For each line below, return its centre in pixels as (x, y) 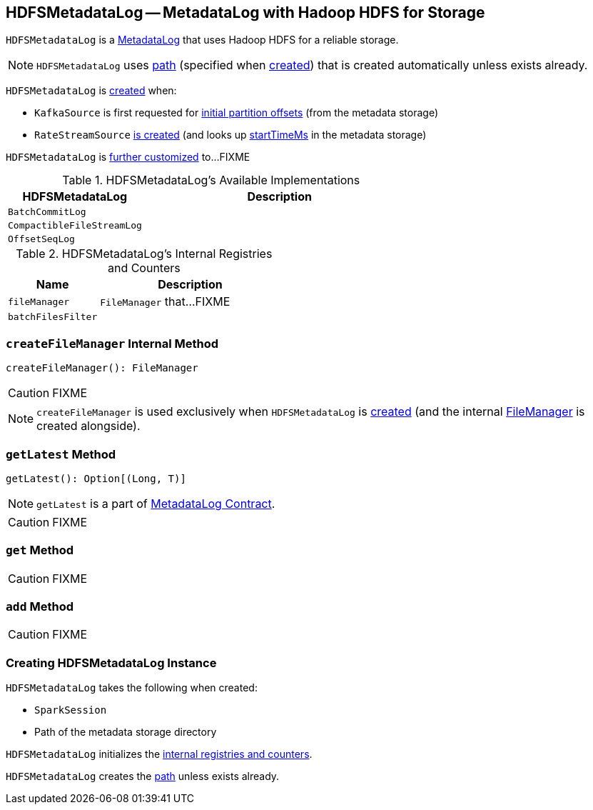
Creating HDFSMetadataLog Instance (111, 662)
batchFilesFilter (53, 317)
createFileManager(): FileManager (102, 368)
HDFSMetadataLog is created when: (91, 91)
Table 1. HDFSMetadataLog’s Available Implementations (211, 180)
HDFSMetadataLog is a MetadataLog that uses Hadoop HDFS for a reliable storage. (202, 40)
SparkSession (71, 710)
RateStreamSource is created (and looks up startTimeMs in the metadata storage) (230, 135)
